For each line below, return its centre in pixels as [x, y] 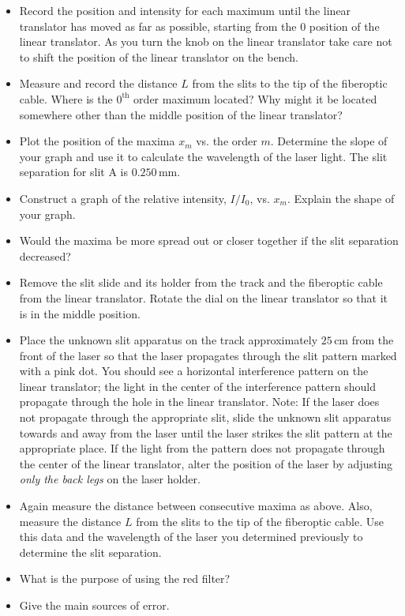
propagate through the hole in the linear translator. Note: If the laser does [199, 402]
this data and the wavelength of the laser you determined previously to [191, 537]
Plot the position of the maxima [97, 141]
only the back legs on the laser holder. [110, 479]
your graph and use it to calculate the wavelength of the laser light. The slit [203, 156]
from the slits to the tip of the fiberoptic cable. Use [260, 521]
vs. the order [227, 141]
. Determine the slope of [329, 141]
